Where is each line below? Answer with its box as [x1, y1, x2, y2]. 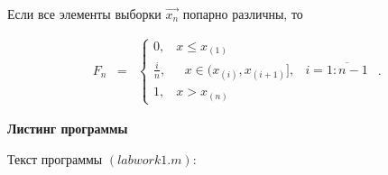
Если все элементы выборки [7, 5, 162, 23]
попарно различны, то [182, 5, 303, 23]
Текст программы [7, 149, 103, 168]
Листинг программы [7, 118, 128, 137]
